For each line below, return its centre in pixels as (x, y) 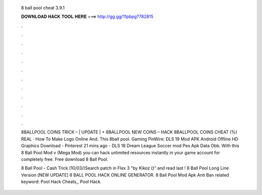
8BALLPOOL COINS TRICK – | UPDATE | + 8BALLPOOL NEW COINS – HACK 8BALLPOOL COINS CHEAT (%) (129, 132)
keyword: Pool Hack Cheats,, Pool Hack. (61, 182)
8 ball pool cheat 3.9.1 (43, 8)
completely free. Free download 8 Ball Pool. (65, 159)
